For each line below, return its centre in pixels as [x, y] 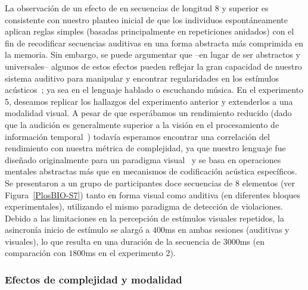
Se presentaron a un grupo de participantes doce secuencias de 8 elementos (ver [150, 183]
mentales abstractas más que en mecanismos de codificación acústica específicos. [151, 171]
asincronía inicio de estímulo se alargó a [77, 230]
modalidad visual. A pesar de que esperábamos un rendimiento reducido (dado [148, 113]
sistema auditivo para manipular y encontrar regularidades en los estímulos [142, 78]
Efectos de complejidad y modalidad [94, 279]
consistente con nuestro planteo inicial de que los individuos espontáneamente [146, 19]
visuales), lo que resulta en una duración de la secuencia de [113, 241]
